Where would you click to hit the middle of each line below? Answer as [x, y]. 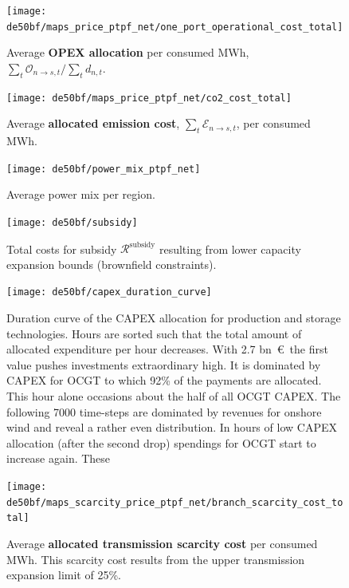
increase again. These [59, 458]
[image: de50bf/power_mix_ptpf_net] [104, 169]
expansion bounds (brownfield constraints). [112, 264]
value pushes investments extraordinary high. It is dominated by [164, 364]
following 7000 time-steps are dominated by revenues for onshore [164, 411]
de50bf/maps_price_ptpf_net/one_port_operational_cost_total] [175, 27]
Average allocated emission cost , [93, 123]
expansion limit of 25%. [64, 575]
